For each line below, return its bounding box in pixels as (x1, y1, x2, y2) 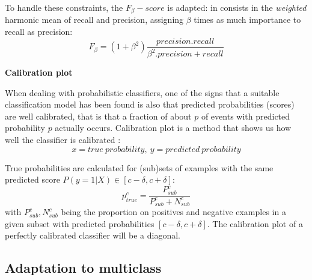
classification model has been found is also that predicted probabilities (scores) (5, 98, 295, 111)
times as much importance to (194, 13, 301, 26)
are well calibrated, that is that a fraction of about (5, 109, 192, 122)
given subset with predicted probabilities (5, 217, 154, 230)
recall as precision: (5, 25, 73, 38)
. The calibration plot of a (207, 217, 303, 230)
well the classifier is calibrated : (5, 133, 121, 146)
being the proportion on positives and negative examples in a (61, 205, 286, 218)
